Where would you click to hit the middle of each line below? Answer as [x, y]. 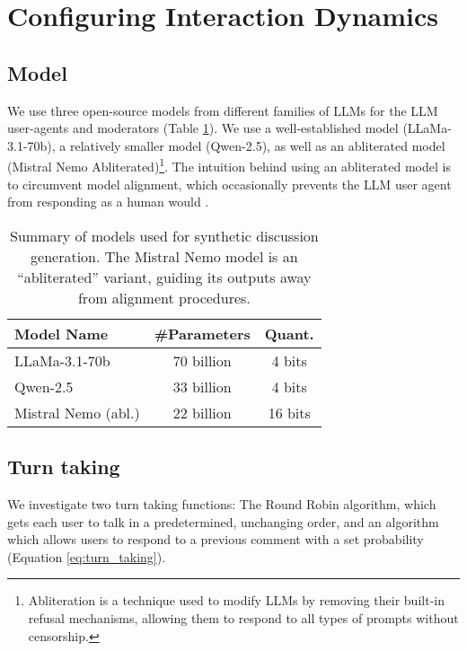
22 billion [202, 412]
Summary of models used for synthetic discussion [164, 235]
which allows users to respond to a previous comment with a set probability [216, 539]
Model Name [62, 333]
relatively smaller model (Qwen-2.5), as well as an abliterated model [257, 145]
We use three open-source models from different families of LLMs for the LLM [223, 110]
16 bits [289, 412]
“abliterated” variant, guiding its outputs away [164, 277]
